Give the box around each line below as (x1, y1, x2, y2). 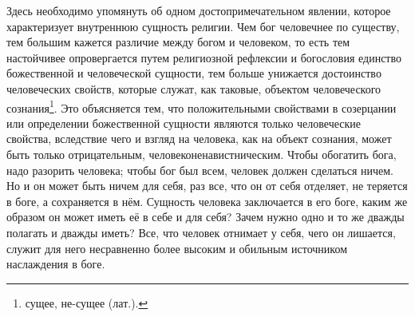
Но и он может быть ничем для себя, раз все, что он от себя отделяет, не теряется (6, 177, 408, 194)
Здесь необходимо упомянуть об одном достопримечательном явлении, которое (6, 2, 391, 18)
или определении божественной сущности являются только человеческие (6, 114, 362, 131)
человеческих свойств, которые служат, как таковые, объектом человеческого (6, 80, 381, 97)
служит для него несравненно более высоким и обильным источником (6, 240, 347, 256)
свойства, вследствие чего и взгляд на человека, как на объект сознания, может (6, 130, 392, 147)
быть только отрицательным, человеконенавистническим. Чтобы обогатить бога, (6, 146, 397, 162)
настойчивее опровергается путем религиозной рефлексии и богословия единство (6, 49, 401, 65)
